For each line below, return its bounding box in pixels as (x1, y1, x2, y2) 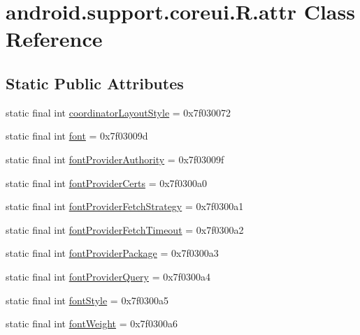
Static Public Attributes (6, 72, 184, 94)
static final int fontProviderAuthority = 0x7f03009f (6, 151, 224, 166)
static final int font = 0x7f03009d (6, 128, 148, 143)
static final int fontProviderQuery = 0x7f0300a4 (6, 269, 210, 283)
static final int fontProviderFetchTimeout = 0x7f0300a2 (6, 222, 244, 237)
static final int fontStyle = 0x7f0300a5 (6, 292, 169, 307)
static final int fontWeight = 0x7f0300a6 (6, 316, 178, 331)
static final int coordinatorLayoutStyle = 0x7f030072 (6, 105, 231, 119)
